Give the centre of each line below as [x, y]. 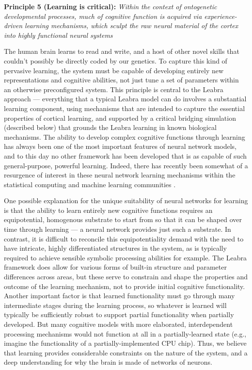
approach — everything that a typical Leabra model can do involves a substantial [125, 99]
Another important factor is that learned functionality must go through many [119, 296]
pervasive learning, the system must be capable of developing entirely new [114, 70]
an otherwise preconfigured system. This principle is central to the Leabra [114, 89]
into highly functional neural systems [58, 35]
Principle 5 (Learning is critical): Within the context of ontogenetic [110, 6]
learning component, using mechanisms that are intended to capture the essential [125, 108]
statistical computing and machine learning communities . [90, 184]
